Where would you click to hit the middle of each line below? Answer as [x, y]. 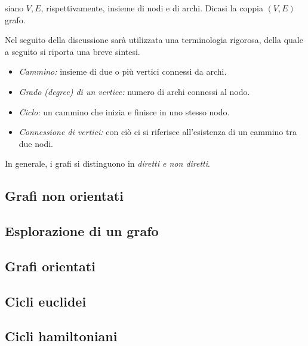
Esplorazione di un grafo [82, 231]
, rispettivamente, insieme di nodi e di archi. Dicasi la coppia [152, 8]
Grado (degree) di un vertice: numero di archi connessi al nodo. [134, 91]
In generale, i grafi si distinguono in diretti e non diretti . [107, 163]
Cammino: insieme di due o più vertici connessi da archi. [123, 71]
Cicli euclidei [46, 301]
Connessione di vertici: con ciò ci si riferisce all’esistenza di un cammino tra [158, 132]
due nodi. [36, 143]
